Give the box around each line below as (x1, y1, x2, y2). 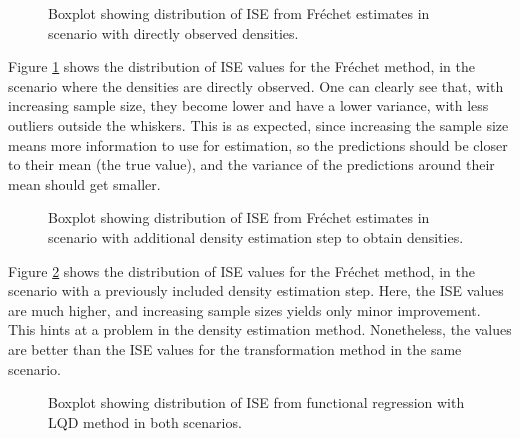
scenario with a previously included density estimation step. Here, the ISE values (8, 280, 504, 301)
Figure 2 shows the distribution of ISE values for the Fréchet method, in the (8, 260, 475, 281)
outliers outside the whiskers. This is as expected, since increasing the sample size (8, 114, 509, 135)
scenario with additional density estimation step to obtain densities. (48, 226, 464, 247)
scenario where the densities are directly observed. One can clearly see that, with (8, 75, 504, 96)
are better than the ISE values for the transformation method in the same (8, 338, 462, 359)
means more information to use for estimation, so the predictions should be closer (8, 134, 508, 155)
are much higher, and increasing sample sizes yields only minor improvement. (8, 299, 481, 320)
